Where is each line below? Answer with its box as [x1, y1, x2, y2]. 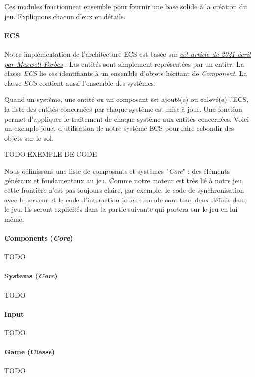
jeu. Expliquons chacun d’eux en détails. [4, 11, 126, 21]
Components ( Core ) [4, 233, 73, 243]
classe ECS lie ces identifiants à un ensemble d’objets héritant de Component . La [4, 68, 247, 78]
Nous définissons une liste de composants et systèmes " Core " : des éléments [4, 165, 229, 176]
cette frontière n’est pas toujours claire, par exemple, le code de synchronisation [4, 185, 244, 195]
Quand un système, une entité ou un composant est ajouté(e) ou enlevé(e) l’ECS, [4, 94, 249, 104]
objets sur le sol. [4, 132, 53, 143]
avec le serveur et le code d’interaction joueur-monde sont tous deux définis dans [4, 194, 247, 204]
